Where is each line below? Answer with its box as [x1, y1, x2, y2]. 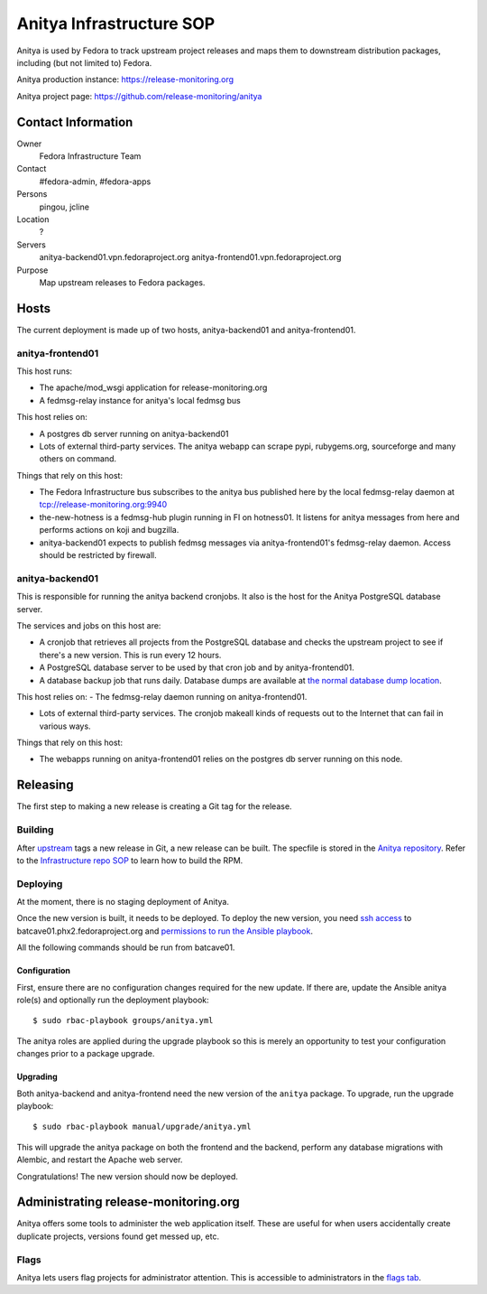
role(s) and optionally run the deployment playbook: [16, 994, 209, 1006]
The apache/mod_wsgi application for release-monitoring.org [39, 382, 268, 393]
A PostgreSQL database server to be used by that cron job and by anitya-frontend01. [39, 662, 355, 673]
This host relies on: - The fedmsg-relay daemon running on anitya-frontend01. [16, 691, 308, 702]
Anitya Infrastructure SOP [16, 14, 216, 33]
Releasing [16, 777, 74, 793]
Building [16, 824, 54, 836]
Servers [16, 239, 47, 250]
